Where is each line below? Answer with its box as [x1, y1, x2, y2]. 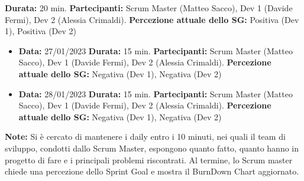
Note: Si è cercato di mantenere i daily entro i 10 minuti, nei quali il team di [5, 130, 286, 143]
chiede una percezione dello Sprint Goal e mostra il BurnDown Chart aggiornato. [5, 165, 299, 177]
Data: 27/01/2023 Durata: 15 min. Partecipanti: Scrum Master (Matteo [18, 44, 293, 57]
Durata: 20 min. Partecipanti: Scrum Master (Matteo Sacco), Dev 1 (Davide [5, 2, 293, 14]
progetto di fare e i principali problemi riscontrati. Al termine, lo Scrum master [5, 153, 293, 166]
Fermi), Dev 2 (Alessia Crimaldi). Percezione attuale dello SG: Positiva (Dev [5, 13, 299, 25]
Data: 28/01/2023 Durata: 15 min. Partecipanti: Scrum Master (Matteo [18, 87, 293, 100]
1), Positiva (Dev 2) [5, 25, 77, 37]
